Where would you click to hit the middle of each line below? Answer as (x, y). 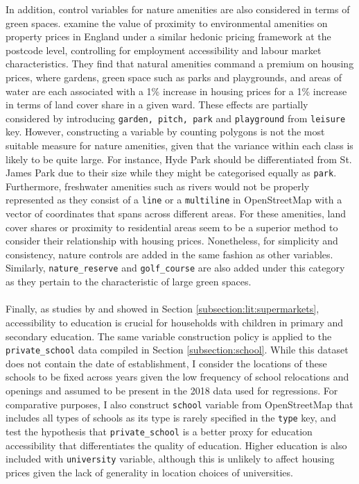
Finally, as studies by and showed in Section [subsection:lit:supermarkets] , (163, 309)
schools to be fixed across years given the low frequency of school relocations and (177, 377)
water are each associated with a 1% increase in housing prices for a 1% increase (176, 91)
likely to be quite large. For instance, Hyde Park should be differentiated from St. (179, 159)
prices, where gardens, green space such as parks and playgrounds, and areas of (174, 77)
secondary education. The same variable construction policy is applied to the (169, 336)
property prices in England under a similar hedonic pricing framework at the (168, 36)
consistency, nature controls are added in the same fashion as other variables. (169, 254)
